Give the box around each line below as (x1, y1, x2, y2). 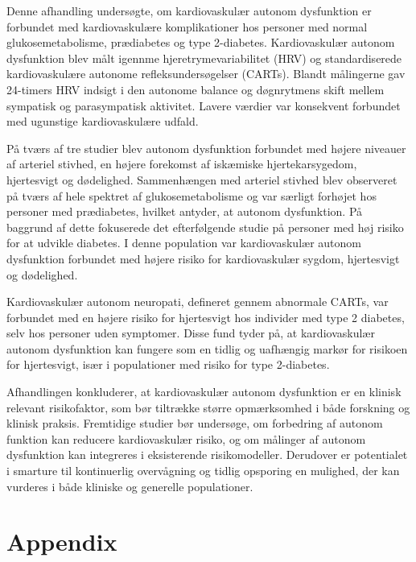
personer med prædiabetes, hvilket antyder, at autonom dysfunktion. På (6, 203, 363, 220)
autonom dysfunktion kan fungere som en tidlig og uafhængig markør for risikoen (6, 340, 408, 357)
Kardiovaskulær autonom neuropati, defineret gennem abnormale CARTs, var (6, 293, 389, 310)
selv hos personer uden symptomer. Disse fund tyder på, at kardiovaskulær (6, 324, 375, 341)
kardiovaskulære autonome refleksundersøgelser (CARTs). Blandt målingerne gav (6, 65, 406, 82)
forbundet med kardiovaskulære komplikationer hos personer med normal (6, 18, 368, 35)
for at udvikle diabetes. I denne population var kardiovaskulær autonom (6, 234, 361, 251)
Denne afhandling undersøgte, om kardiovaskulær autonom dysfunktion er (6, 2, 372, 19)
